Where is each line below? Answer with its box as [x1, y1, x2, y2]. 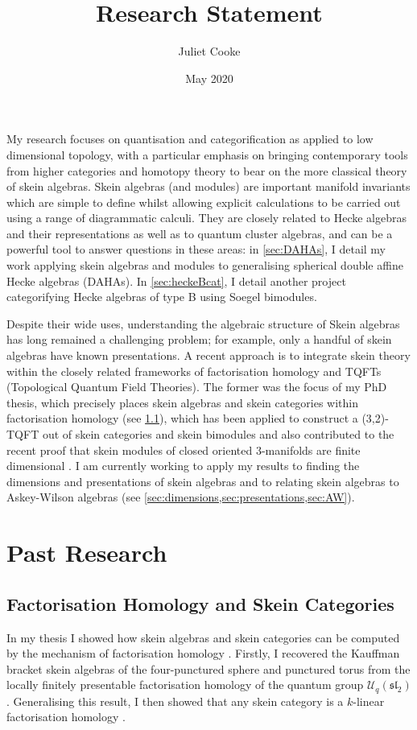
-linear [353, 692, 385, 709]
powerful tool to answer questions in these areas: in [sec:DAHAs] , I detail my [6, 241, 386, 258]
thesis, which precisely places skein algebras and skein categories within [6, 394, 359, 410]
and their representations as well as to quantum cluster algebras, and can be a [6, 225, 393, 241]
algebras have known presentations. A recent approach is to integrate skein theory [6, 347, 411, 364]
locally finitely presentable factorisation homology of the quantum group [6, 676, 364, 693]
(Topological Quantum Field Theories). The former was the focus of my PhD [6, 378, 387, 395]
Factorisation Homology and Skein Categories [6, 591, 394, 616]
